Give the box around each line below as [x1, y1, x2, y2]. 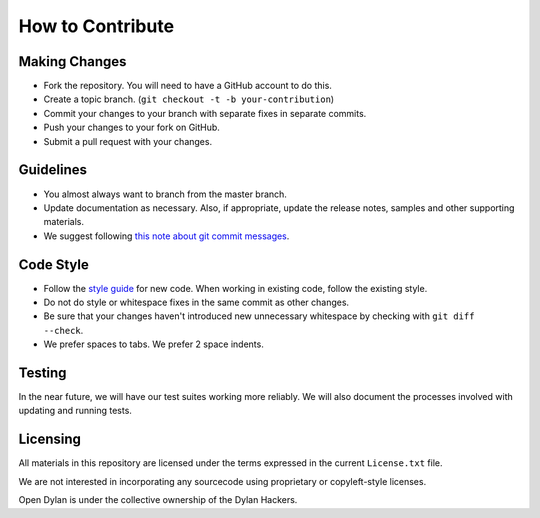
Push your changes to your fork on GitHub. [43, 121, 220, 134]
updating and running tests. [18, 405, 132, 417]
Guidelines [18, 161, 87, 179]
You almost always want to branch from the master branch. [43, 188, 287, 200]
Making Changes [18, 53, 127, 70]
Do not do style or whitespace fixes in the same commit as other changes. [43, 296, 350, 308]
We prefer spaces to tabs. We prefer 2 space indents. [43, 338, 264, 350]
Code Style [18, 256, 89, 273]
